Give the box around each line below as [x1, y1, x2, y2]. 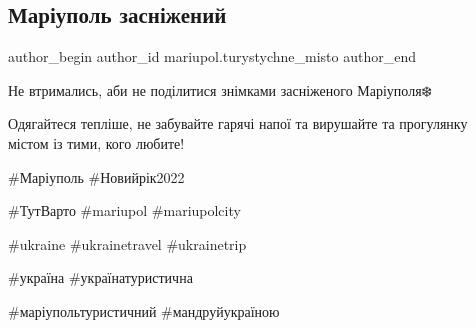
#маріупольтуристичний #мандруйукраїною [8, 300, 280, 321]
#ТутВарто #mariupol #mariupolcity [8, 200, 241, 221]
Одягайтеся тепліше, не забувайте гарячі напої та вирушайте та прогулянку [8, 113, 468, 134]
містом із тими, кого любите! [8, 132, 185, 153]
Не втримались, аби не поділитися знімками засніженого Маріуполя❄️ [8, 79, 433, 100]
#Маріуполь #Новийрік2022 [8, 166, 185, 187]
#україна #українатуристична [8, 267, 193, 288]
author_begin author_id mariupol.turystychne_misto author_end [8, 46, 417, 67]
